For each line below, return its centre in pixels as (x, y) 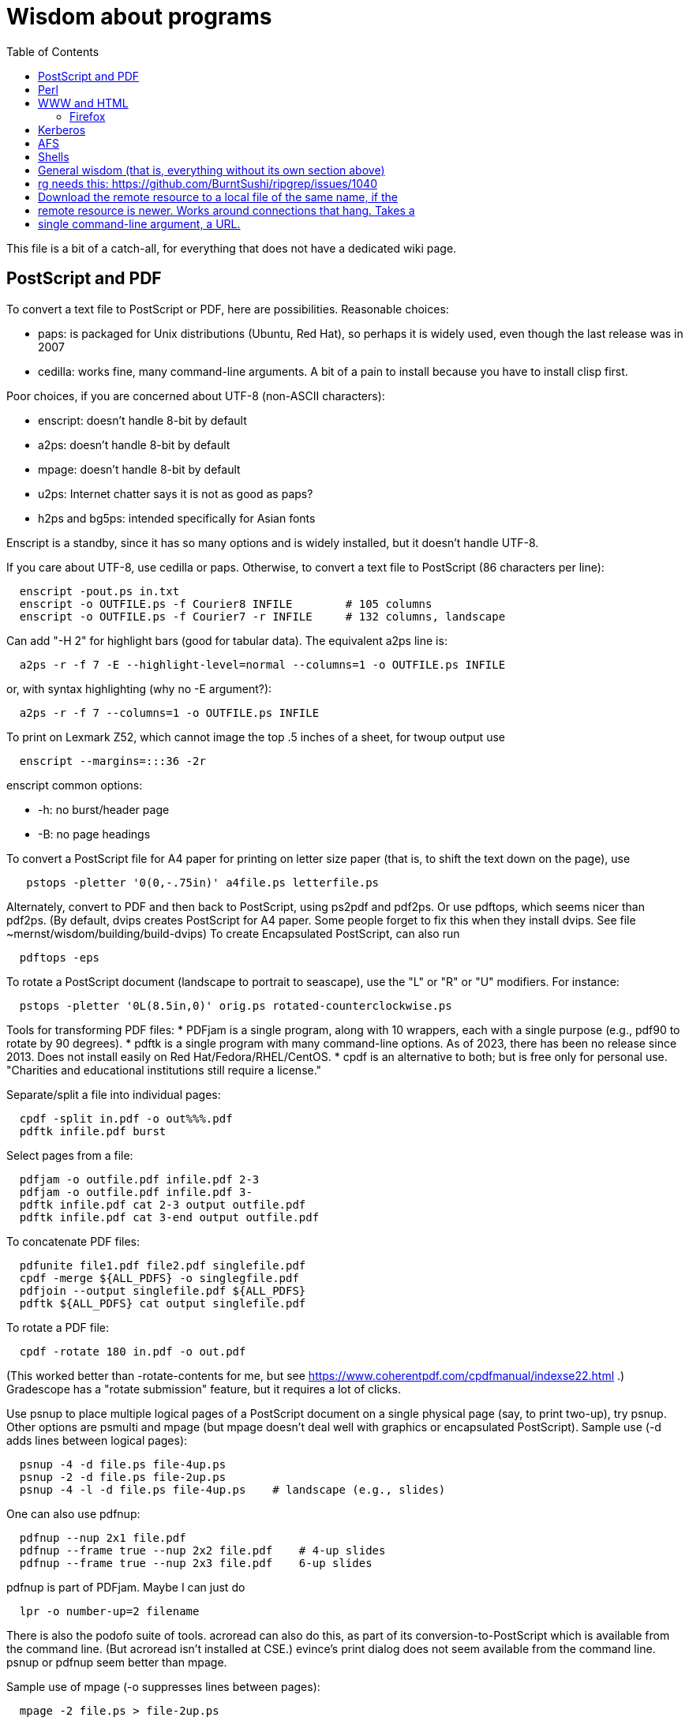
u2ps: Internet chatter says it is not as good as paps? (176, 493)
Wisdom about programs (139, 17)
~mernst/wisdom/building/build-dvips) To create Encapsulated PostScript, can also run (233, 933)
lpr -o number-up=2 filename (109, 1611)
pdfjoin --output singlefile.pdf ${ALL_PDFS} (163, 1290)
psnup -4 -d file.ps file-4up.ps (123, 1464)
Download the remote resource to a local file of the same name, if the (218, 197)
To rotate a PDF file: (58, 1327)
